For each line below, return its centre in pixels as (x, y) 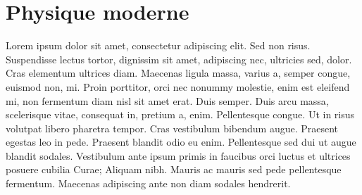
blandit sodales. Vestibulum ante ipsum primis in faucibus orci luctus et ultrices (178, 155)
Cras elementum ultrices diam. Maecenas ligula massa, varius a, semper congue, (178, 73)
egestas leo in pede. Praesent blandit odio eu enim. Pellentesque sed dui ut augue (181, 142)
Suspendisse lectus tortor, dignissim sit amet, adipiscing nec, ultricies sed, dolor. (179, 59)
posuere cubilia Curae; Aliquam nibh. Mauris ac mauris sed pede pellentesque (174, 169)
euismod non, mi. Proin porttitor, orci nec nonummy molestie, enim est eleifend (178, 86)
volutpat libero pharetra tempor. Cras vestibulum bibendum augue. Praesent (172, 128)
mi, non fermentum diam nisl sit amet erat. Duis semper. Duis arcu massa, (167, 100)
